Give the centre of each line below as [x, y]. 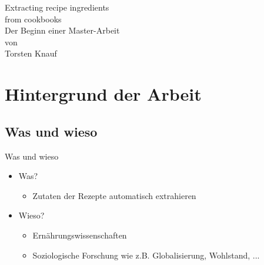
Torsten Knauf [31, 53]
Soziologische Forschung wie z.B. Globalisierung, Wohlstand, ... [146, 255]
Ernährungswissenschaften [80, 235]
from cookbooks [33, 19]
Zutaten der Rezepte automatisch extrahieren [114, 195]
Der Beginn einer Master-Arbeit [62, 30]
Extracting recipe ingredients [57, 7]
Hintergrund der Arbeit [103, 94]
